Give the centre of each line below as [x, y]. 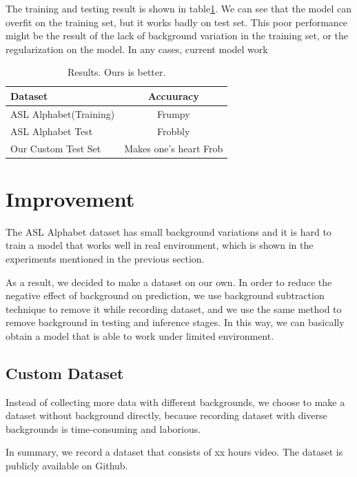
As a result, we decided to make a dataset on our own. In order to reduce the [169, 282]
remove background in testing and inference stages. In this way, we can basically [175, 322]
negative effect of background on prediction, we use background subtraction [165, 295]
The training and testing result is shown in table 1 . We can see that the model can [179, 8]
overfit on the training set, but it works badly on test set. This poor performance [177, 22]
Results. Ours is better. [116, 72]
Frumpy [173, 113]
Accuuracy [173, 95]
